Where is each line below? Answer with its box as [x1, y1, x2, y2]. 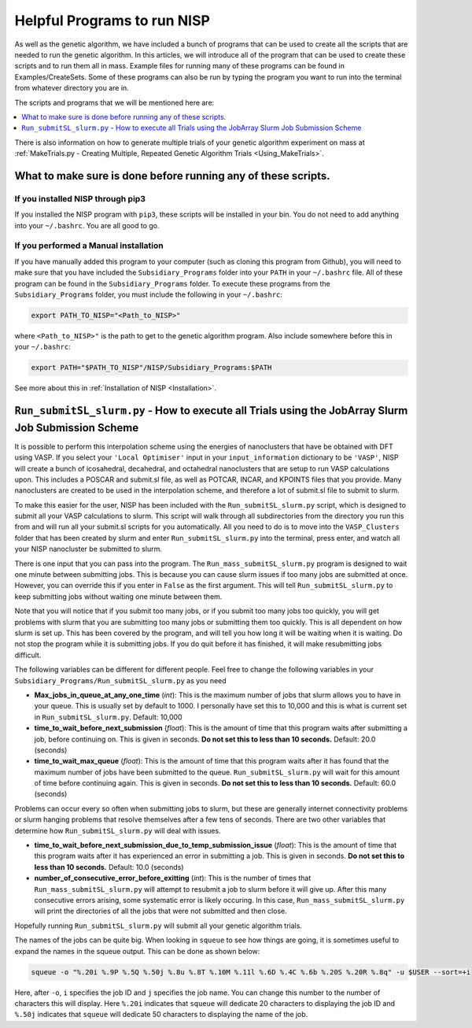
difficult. [14, 650, 42, 660]
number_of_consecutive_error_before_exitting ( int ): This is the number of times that [34, 874, 312, 883]
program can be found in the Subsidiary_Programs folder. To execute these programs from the [14, 279, 330, 288]
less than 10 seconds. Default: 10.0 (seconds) [34, 862, 184, 871]
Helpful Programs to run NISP [14, 12, 210, 29]
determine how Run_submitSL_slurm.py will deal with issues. [14, 826, 221, 835]
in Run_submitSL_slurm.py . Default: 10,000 [34, 712, 183, 722]
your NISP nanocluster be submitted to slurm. [14, 544, 163, 554]
